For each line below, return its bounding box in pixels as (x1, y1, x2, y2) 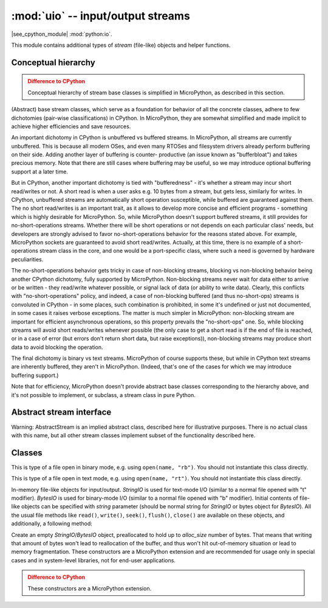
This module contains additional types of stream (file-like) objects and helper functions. (11, 41, 231, 49)
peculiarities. (11, 255, 44, 263)
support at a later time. (11, 168, 68, 175)
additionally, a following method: (11, 520, 92, 527)
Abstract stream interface (11, 407, 112, 418)
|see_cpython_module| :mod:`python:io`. (11, 30, 112, 38)
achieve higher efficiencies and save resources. (11, 122, 131, 130)
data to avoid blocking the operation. (11, 344, 103, 351)
